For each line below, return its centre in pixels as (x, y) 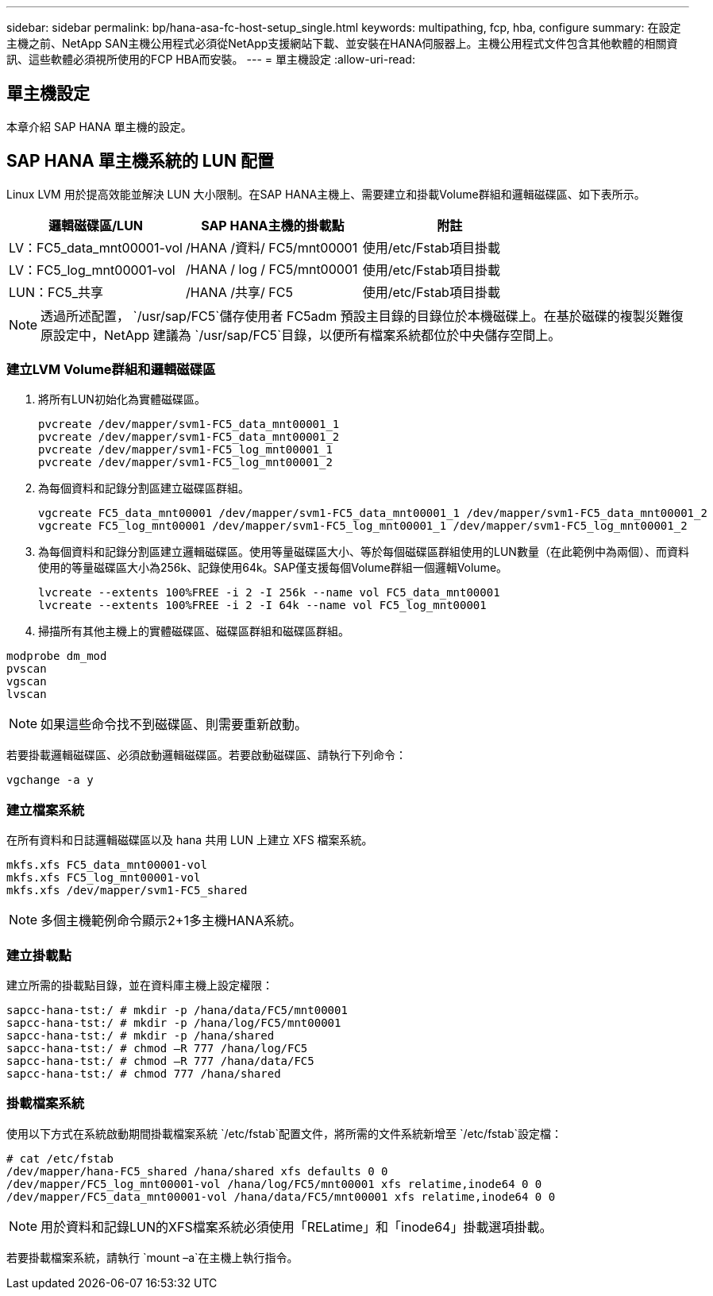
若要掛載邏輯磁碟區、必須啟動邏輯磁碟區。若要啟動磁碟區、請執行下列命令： (206, 755)
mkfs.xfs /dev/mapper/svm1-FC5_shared (127, 891)
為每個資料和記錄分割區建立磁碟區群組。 (144, 488)
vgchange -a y (50, 780)
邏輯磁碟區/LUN (96, 225)
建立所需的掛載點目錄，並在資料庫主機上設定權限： (140, 985)
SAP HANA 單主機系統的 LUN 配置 (140, 161)
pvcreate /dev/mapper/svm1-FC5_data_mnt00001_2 (189, 437)
